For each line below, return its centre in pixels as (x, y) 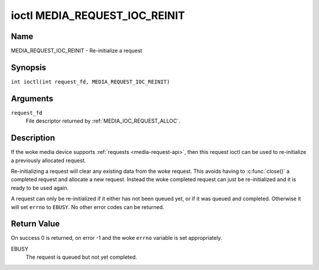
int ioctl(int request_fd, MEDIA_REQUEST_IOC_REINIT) (90, 82)
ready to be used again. (40, 188)
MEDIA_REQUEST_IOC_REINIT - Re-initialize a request (77, 51)
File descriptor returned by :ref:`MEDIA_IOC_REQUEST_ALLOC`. (103, 121)
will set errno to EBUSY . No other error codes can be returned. (88, 207)
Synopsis (29, 67)
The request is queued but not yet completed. (82, 257)
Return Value (35, 224)
